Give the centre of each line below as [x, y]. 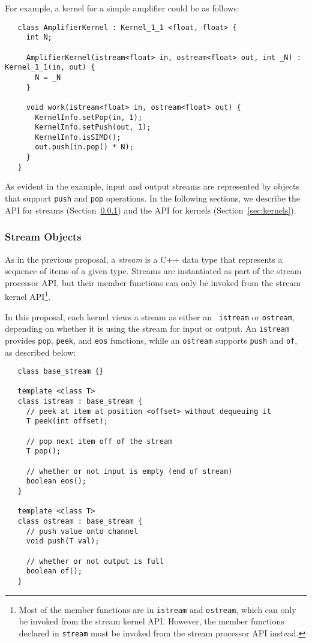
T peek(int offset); [67, 421]
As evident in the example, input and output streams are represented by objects [152, 186]
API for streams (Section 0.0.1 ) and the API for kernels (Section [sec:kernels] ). [151, 210]
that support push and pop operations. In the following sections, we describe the [153, 198]
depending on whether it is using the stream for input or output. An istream [147, 328]
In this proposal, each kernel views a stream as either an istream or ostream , [150, 316]
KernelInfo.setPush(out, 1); [93, 127]
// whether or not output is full [95, 561]
